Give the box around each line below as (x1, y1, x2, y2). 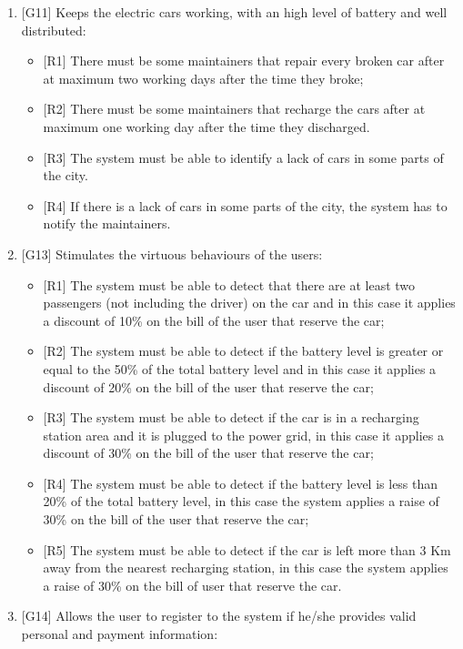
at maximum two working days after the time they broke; (43, 68, 364, 87)
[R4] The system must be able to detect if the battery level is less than (43, 473, 438, 492)
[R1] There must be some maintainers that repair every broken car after (43, 51, 445, 70)
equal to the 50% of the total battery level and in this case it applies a (43, 359, 437, 378)
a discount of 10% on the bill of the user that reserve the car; (43, 310, 385, 330)
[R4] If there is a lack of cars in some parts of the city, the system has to (43, 196, 448, 215)
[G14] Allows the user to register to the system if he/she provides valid (21, 606, 417, 625)
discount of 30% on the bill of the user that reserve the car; (43, 443, 374, 462)
